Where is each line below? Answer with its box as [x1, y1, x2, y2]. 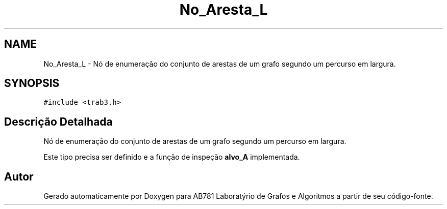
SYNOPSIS [4, 77, 60, 90]
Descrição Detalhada [4, 115, 113, 128]
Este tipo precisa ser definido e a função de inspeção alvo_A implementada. [43, 153, 300, 162]
